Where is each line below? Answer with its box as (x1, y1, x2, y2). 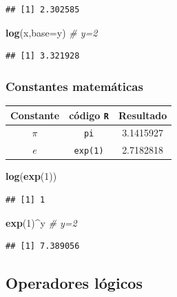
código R (69, 107, 109, 122)
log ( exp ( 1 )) (6, 169, 57, 183)
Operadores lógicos (6, 272, 143, 294)
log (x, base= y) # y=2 (6, 25, 98, 39)
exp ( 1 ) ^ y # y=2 (6, 215, 77, 229)
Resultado (118, 107, 167, 122)
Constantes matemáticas (6, 77, 143, 94)
